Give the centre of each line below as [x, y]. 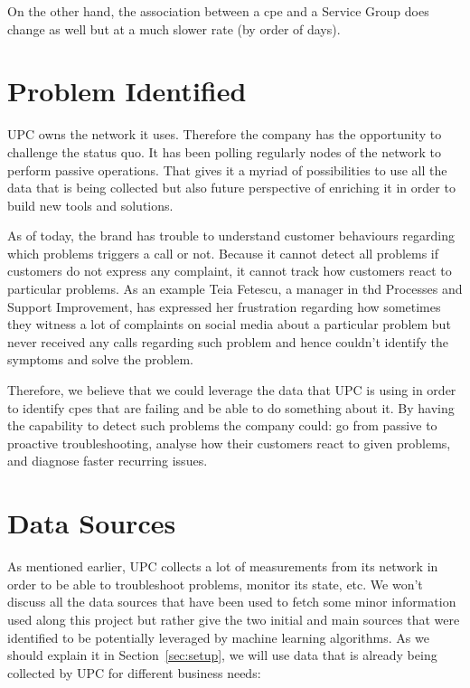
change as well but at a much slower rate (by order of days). [174, 28]
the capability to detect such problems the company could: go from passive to [222, 425]
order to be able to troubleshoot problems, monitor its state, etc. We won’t [215, 584]
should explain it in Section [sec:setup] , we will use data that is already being [222, 655]
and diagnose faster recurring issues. [108, 461]
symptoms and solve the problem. [100, 359]
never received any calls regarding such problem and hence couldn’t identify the [228, 341]
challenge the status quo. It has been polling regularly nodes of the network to [224, 151]
